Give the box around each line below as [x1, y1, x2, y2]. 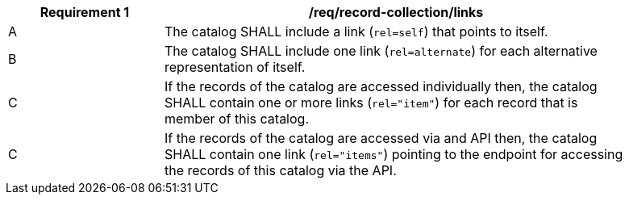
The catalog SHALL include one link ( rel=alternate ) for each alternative [165, 43, 598, 59]
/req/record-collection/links [308, 4, 484, 20]
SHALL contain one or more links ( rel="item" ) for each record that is [165, 94, 578, 111]
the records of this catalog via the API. [165, 162, 397, 178]
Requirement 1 [40, 4, 130, 20]
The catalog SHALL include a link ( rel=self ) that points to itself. [165, 23, 548, 40]
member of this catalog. [165, 111, 310, 127]
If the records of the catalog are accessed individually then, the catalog [165, 78, 598, 94]
